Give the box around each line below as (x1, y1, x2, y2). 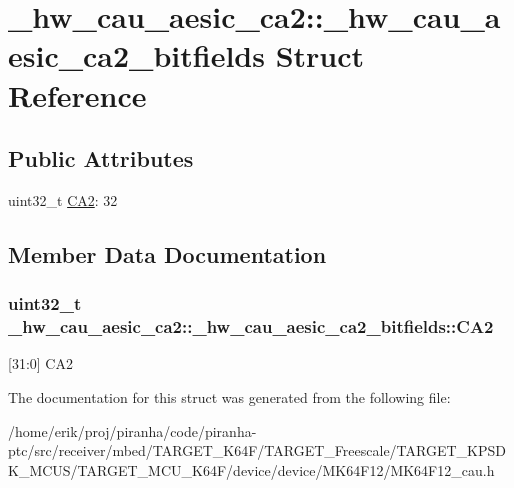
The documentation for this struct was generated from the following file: (8, 387, 451, 408)
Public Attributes (8, 143, 194, 174)
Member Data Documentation (8, 238, 327, 269)
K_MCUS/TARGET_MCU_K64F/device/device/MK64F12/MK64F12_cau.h (8, 459, 495, 480)
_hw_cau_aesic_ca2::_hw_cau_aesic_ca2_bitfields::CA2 (8, 314, 494, 339)
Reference (8, 74, 147, 115)
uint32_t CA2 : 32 (8, 189, 118, 210)
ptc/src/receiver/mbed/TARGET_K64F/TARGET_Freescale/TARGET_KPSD (8, 440, 506, 461)
